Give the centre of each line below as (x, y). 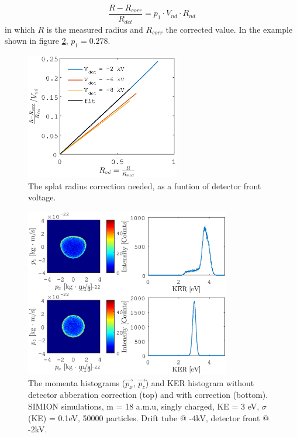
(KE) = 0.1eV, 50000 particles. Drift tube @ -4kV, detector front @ (149, 417)
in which (20, 29)
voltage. (42, 197)
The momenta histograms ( (77, 382)
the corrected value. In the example (229, 29)
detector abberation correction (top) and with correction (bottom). (148, 395)
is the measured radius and (95, 29)
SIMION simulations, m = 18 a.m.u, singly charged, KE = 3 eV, (144, 406)
